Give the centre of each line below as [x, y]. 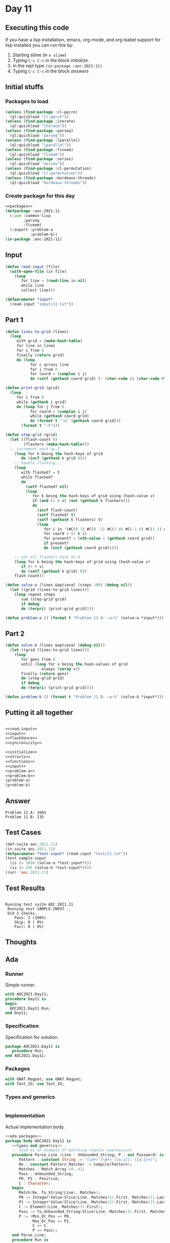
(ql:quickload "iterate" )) [38, 126]
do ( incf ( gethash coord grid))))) [81, 548]
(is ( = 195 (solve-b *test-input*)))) [51, 868]
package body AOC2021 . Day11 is [38, 1141]
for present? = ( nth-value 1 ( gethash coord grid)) [99, 539]
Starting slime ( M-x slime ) [39, 55]
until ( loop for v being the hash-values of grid [74, 664]
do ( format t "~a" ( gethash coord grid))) [76, 421]
